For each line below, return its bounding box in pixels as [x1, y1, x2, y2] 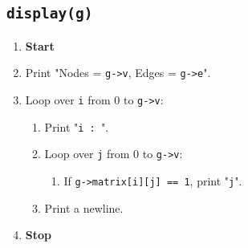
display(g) [6, 5, 93, 22]
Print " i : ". [44, 118, 109, 135]
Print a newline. [44, 199, 124, 216]
